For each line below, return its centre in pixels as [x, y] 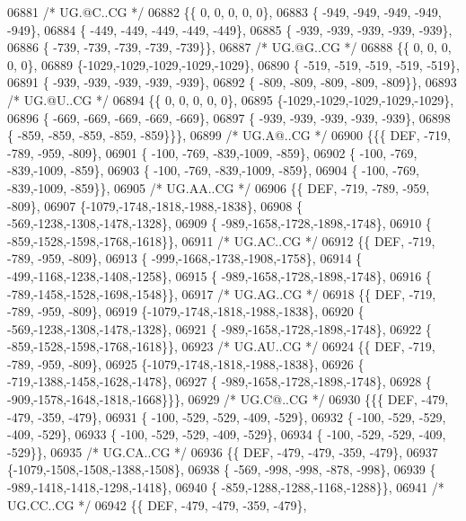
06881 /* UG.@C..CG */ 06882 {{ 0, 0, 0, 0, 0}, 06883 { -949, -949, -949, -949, [224, 12]
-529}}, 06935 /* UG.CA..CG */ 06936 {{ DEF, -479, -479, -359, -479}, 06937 [223, 451]
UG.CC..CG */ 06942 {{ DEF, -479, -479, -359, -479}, [157, 504]
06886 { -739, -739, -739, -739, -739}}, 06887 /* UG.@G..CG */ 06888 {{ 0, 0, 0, [229, 47]
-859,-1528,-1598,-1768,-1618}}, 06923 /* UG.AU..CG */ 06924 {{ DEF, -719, [221, 346]
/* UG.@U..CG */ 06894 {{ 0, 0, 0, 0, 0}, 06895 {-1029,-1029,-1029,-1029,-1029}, [231, 99]
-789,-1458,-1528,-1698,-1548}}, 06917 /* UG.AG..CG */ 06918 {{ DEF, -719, [222, 293]
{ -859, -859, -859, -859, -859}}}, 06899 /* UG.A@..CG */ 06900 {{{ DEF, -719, [229, 135]
